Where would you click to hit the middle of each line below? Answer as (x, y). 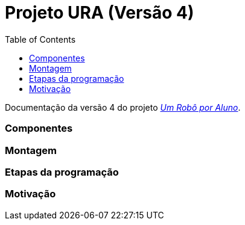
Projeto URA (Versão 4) (100, 13)
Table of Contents (40, 39)
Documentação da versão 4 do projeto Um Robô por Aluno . (123, 107)
